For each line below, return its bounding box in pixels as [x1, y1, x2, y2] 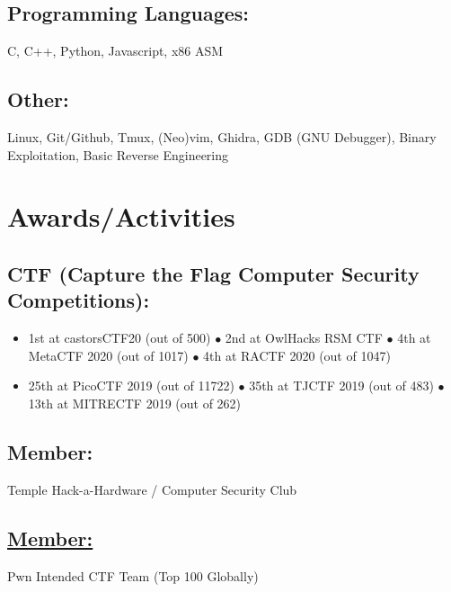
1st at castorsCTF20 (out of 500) [28, 328, 211, 347]
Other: [7, 85, 69, 113]
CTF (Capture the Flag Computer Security [7, 259, 420, 287]
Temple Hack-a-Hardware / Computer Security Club [7, 480, 297, 498]
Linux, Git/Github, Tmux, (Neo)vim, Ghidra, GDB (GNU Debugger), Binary [7, 128, 437, 146]
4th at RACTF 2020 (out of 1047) [203, 345, 391, 364]
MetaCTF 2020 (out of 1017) [28, 345, 189, 364]
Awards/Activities [7, 198, 235, 235]
